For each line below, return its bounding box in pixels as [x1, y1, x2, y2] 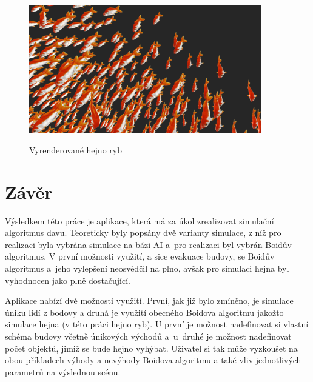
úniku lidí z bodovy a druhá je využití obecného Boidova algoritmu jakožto [5, 306, 284, 318]
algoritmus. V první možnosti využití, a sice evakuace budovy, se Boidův [5, 250, 275, 263]
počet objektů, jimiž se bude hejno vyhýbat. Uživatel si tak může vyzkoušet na [5, 341, 298, 354]
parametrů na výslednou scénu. [5, 365, 121, 378]
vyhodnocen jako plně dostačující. [5, 273, 131, 286]
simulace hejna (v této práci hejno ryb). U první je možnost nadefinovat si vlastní [5, 318, 309, 330]
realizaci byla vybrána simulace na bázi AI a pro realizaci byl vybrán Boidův [5, 238, 292, 250]
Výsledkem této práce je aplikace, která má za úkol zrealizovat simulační [5, 214, 274, 227]
